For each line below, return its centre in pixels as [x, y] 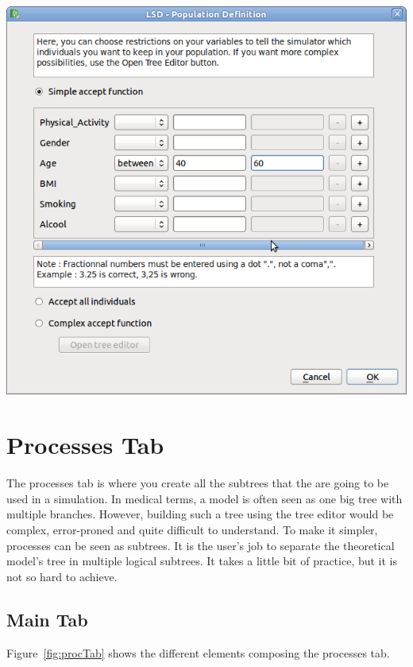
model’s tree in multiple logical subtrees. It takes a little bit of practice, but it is [202, 561]
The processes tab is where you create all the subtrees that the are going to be [198, 483]
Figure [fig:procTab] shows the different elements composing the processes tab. [198, 652]
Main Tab [47, 619]
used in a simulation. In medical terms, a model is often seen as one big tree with [205, 498]
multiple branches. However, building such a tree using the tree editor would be [200, 514]
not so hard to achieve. [62, 576]
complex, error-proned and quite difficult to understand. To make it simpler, [192, 529]
